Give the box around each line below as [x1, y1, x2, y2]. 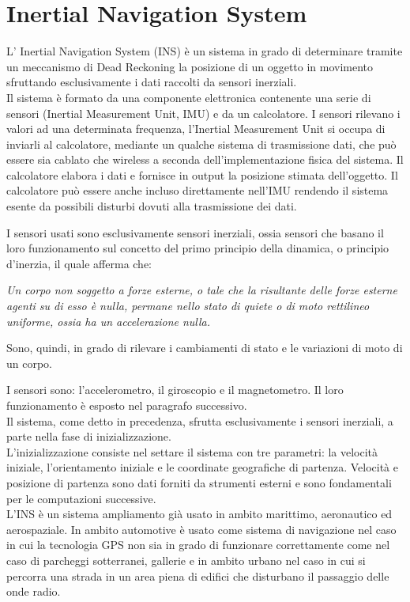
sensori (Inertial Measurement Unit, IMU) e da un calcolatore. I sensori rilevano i [6, 104, 401, 121]
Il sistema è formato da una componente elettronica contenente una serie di [6, 89, 371, 105]
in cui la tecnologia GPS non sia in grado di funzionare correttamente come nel [6, 536, 390, 553]
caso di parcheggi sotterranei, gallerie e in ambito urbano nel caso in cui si [6, 551, 366, 568]
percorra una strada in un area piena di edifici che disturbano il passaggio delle [6, 567, 389, 584]
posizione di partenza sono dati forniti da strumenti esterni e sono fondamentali [6, 474, 392, 490]
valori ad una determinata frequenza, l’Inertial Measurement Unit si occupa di [6, 120, 386, 137]
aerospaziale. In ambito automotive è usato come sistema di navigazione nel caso [6, 521, 397, 537]
